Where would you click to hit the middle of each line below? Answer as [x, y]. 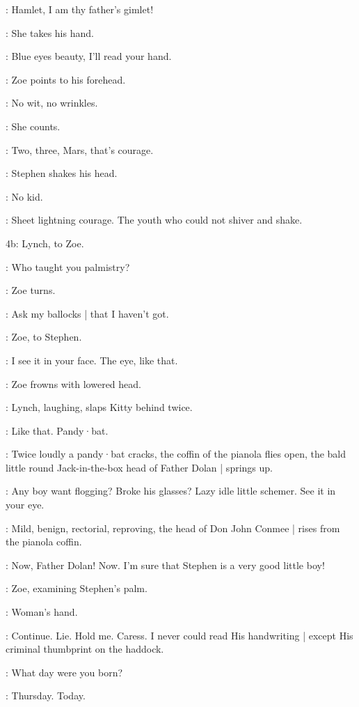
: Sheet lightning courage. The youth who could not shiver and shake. [154, 220]
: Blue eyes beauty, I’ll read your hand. [89, 56]
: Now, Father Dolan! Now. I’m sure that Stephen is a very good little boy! [165, 565]
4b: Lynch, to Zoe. [45, 243]
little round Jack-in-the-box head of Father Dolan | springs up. [139, 467]
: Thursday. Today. [46, 696]
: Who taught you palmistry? [68, 266]
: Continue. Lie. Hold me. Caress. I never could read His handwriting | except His [179, 635]
